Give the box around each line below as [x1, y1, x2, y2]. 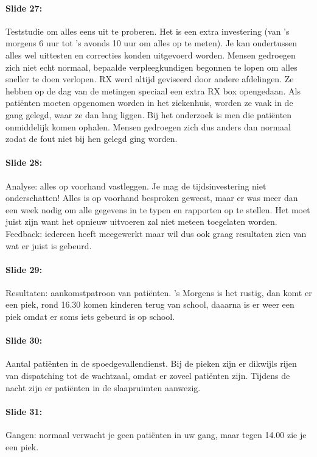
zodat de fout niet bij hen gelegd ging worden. [5, 132, 178, 145]
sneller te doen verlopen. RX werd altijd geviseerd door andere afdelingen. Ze [5, 73, 294, 85]
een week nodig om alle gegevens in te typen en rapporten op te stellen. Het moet [5, 203, 310, 216]
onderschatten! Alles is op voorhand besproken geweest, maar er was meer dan [5, 191, 298, 204]
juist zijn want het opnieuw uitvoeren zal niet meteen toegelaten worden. [5, 215, 277, 228]
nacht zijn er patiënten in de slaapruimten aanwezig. [5, 381, 201, 394]
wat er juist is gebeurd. [5, 239, 92, 252]
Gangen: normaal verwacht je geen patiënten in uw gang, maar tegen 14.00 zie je [5, 428, 307, 441]
